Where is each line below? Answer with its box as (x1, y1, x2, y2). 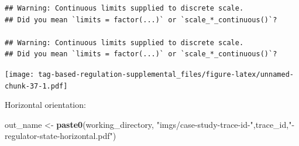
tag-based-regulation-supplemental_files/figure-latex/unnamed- (38, 70, 294, 79)
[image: (5, 70, 35, 79)
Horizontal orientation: (5, 99, 86, 111)
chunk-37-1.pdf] (5, 82, 68, 90)
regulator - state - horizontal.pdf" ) (5, 130, 116, 142)
